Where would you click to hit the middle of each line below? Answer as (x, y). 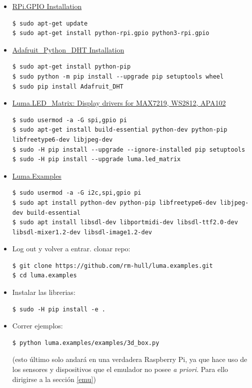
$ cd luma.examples (44, 276)
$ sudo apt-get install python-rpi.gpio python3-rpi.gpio (111, 33)
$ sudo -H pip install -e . (59, 309)
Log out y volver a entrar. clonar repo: (71, 249)
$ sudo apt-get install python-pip (71, 67)
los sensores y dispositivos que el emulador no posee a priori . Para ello (120, 369)
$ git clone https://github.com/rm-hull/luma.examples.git (112, 266)
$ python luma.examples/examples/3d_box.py (86, 343)
